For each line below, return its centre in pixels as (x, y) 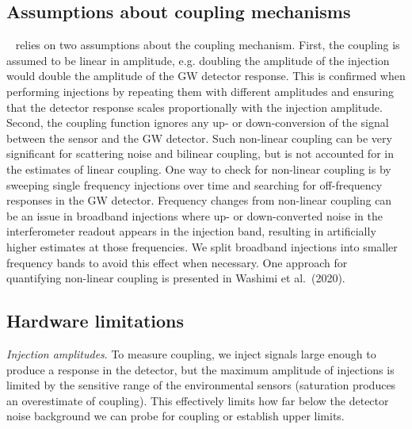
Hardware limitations (95, 321)
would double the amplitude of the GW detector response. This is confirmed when (206, 76)
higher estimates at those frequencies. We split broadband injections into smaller (202, 246)
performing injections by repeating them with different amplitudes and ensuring (200, 91)
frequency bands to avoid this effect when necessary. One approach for (177, 262)
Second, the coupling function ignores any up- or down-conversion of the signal (198, 123)
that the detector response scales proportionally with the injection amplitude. (195, 107)
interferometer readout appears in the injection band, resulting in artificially (191, 231)
